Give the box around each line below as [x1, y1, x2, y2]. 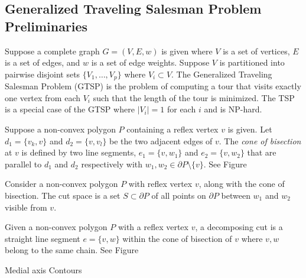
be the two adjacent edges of [109, 134, 213, 147]
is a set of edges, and [5, 56, 80, 69]
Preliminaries [5, 17, 88, 35]
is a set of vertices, [223, 44, 290, 57]
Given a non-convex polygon [5, 221, 108, 233]
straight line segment [5, 232, 80, 244]
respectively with [81, 157, 143, 170]
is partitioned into [219, 56, 285, 69]
